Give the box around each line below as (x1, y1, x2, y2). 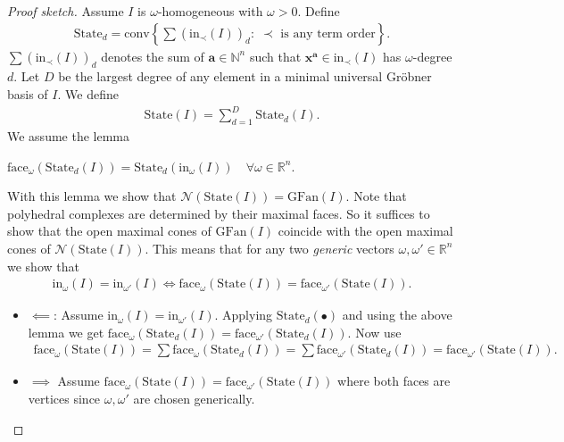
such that (249, 46, 302, 65)
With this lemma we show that (7, 187, 177, 205)
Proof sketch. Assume (7, 2, 124, 20)
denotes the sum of (101, 46, 204, 65)
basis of (7, 85, 48, 104)
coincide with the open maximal (278, 221, 453, 240)
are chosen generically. (133, 388, 255, 407)
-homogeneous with (157, 2, 263, 20)
